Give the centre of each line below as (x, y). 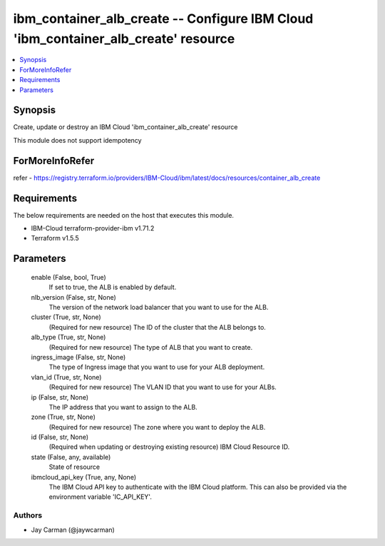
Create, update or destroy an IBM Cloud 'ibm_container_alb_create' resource (125, 127)
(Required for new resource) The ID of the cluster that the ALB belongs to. (158, 327)
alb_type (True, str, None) (68, 337)
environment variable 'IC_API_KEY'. (101, 497)
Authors (28, 515)
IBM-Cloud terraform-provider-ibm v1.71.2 (93, 228)
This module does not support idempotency (77, 140)
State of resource (75, 467)
